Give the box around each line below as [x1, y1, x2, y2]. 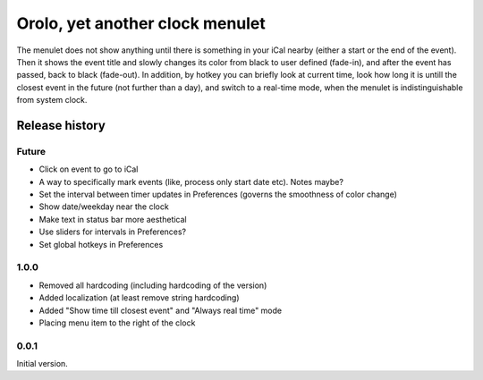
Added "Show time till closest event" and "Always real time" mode [38, 305, 282, 316]
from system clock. [16, 95, 88, 106]
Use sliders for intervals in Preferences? [38, 226, 187, 237]
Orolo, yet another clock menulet [16, 13, 266, 33]
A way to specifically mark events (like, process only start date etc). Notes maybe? [38, 176, 344, 187]
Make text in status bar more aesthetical [38, 214, 187, 224]
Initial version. [16, 359, 69, 369]
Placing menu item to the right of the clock [38, 317, 196, 328]
